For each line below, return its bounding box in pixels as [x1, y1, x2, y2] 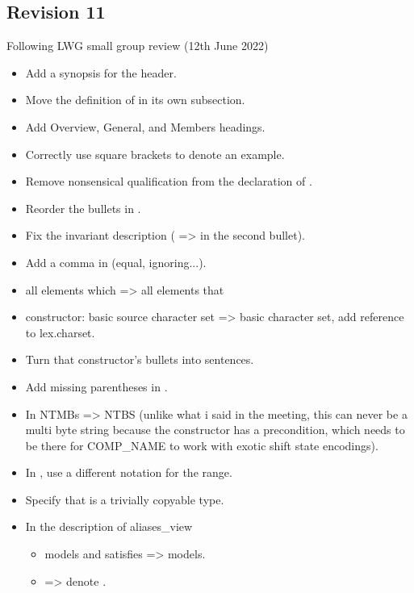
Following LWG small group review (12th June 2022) [6, 37, 269, 54]
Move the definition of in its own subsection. [25, 91, 245, 108]
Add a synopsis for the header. [25, 64, 177, 81]
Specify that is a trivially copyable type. [25, 491, 224, 507]
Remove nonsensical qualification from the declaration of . [25, 173, 312, 190]
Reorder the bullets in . [25, 199, 141, 216]
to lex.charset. [25, 324, 95, 340]
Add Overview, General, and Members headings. [25, 118, 266, 135]
